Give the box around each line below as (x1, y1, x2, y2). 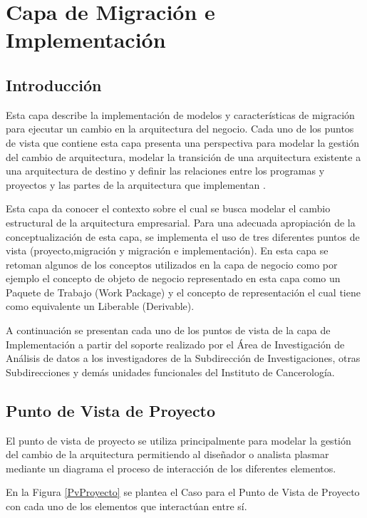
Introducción (6, 73, 102, 95)
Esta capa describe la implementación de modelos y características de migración (6, 107, 355, 122)
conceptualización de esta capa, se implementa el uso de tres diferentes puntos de (6, 229, 360, 244)
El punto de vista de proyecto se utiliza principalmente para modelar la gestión (6, 432, 351, 447)
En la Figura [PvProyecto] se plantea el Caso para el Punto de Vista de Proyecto (6, 485, 360, 499)
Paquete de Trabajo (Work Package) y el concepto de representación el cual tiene (6, 284, 361, 299)
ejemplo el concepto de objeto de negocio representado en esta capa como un (6, 271, 341, 286)
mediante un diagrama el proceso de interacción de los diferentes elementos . (6, 460, 336, 475)
